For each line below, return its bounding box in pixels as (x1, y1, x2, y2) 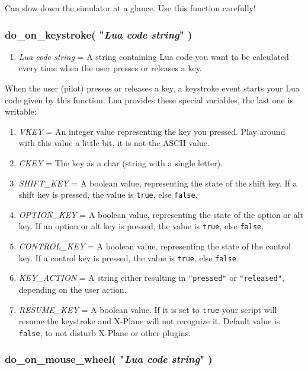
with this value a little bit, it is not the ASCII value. (18, 137, 210, 149)
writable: (5, 105, 37, 118)
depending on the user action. (18, 283, 127, 295)
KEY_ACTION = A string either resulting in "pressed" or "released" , (18, 271, 284, 284)
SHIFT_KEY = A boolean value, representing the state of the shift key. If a (18, 176, 297, 189)
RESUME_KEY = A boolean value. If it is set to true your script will (18, 303, 277, 315)
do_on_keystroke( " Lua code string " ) (5, 27, 192, 42)
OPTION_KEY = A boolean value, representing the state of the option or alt (18, 208, 303, 220)
